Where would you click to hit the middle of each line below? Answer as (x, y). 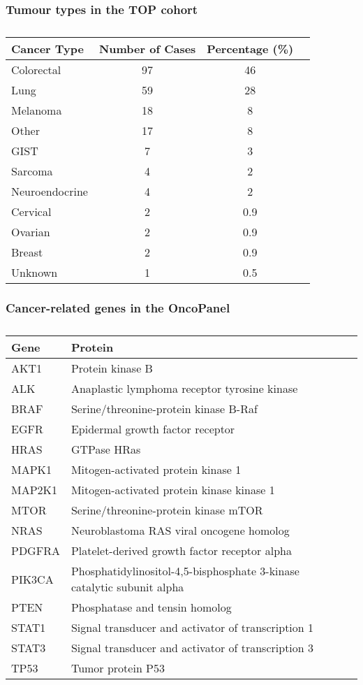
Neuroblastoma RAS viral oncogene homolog (180, 531)
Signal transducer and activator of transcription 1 (192, 628)
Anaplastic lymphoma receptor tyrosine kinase (184, 389)
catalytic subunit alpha (127, 587)
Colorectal (36, 70)
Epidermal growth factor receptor (153, 429)
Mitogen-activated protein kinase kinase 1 (173, 490)
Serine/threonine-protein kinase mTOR (167, 510)
